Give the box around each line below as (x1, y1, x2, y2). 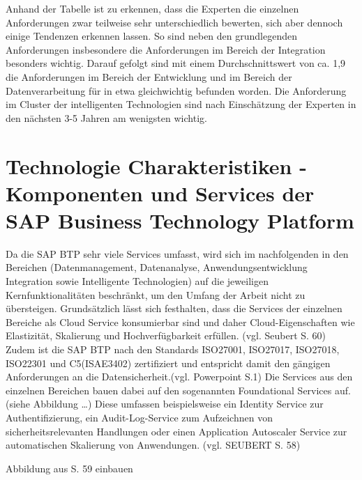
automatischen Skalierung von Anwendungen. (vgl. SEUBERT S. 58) (6, 438, 301, 452)
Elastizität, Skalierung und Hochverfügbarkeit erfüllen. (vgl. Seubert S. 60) (6, 328, 326, 343)
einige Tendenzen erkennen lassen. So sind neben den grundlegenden (6, 29, 297, 43)
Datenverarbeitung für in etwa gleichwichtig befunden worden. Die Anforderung (6, 83, 347, 98)
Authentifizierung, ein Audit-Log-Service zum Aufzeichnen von (6, 410, 273, 424)
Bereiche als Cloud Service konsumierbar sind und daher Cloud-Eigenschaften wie (6, 314, 355, 329)
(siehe (6, 396, 31, 411)
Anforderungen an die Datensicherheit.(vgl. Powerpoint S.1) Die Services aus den (6, 369, 353, 384)
